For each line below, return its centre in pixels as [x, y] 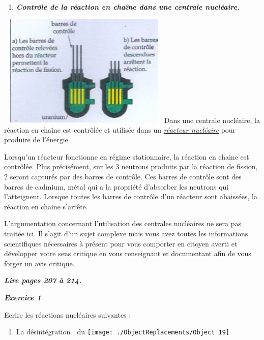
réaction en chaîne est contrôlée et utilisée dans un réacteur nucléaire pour [120, 129]
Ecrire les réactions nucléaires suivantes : [68, 314]
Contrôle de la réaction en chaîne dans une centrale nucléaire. [128, 7]
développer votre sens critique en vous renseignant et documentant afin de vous [128, 253]
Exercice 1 [23, 298]
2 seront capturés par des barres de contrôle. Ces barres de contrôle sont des [123, 177]
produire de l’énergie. [37, 140]
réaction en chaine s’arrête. [46, 206]
